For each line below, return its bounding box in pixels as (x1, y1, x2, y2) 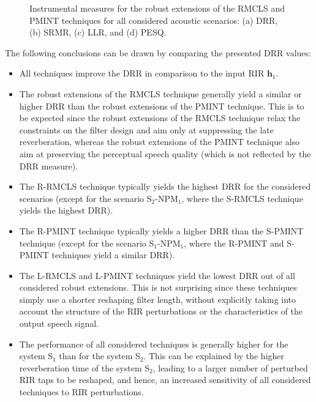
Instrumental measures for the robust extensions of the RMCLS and (29, 2, 285, 14)
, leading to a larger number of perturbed (152, 361, 308, 374)
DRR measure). (19, 159, 78, 172)
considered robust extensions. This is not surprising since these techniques (19, 281, 298, 294)
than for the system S (59, 349, 140, 362)
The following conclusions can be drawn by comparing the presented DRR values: (5, 46, 311, 59)
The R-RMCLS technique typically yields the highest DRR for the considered (19, 180, 311, 193)
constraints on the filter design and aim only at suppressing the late (19, 123, 274, 136)
